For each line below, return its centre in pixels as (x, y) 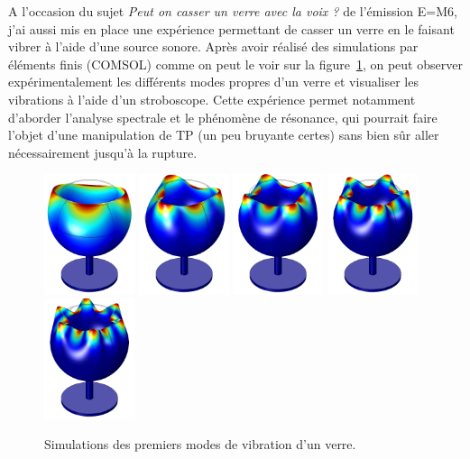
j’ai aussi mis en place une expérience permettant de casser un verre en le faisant (231, 28)
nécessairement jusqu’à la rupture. (103, 152)
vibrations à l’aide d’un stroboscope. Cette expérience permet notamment (212, 99)
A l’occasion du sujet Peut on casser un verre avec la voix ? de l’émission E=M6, (233, 11)
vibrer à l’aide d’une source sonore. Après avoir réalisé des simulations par (213, 46)
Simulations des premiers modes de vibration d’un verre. (200, 444)
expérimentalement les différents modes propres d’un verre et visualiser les (213, 82)
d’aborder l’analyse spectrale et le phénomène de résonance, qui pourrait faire (223, 117)
